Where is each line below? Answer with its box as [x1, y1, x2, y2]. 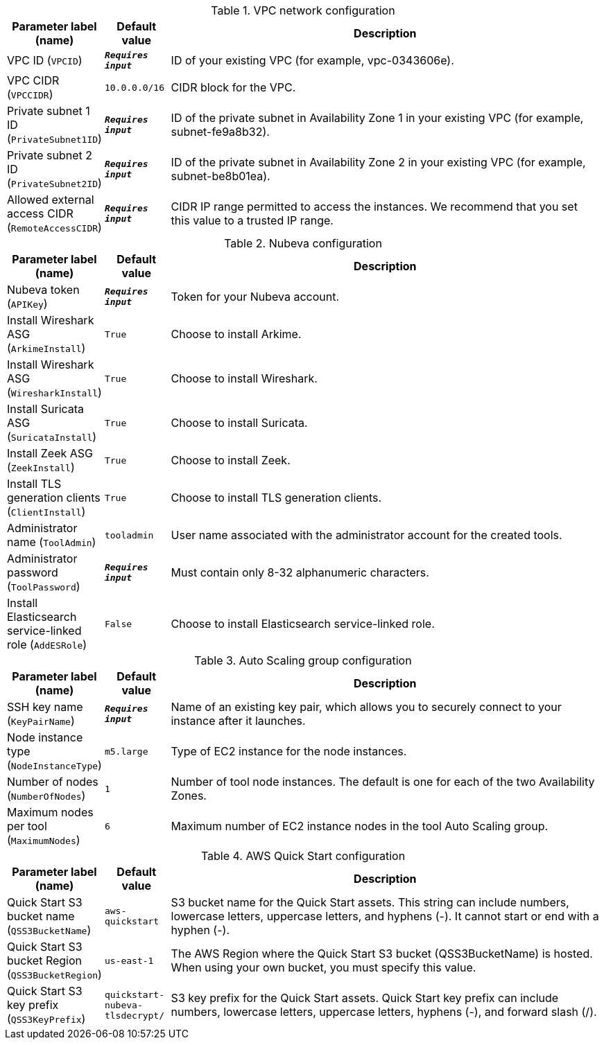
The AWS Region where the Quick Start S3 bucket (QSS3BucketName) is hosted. [171, 947, 593, 960]
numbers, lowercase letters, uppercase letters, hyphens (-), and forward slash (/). [171, 1005, 597, 1019]
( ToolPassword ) [7, 579, 80, 593]
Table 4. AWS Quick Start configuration [200, 849, 406, 863]
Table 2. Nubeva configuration [224, 236, 382, 250]
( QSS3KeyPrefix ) [7, 1012, 86, 1026]
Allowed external [7, 193, 94, 207]
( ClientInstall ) [7, 504, 86, 518]
